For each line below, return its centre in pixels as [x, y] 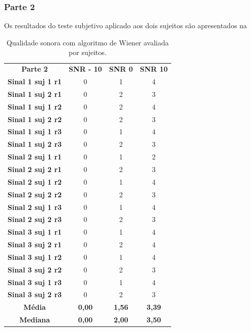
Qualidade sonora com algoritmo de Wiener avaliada [88, 42]
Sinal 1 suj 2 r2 [35, 119]
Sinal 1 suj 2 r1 [35, 94]
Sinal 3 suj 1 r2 [35, 257]
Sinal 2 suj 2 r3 [35, 219]
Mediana [35, 320]
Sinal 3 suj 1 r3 [35, 282]
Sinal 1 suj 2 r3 [35, 144]
